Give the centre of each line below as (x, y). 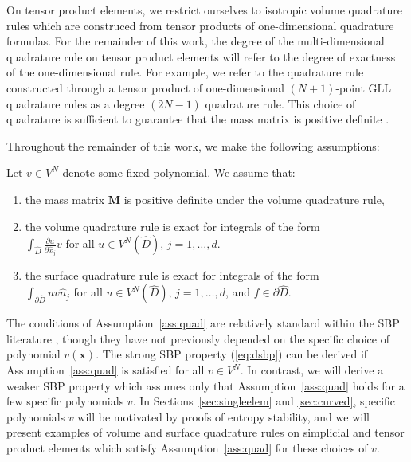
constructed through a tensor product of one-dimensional (145, 87)
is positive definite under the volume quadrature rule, (254, 199)
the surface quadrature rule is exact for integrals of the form (172, 274)
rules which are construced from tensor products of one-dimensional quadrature (200, 25)
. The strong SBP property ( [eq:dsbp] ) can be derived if (232, 354)
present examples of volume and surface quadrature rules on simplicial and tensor (205, 432)
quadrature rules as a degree (76, 103)
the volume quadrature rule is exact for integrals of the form (172, 226)
